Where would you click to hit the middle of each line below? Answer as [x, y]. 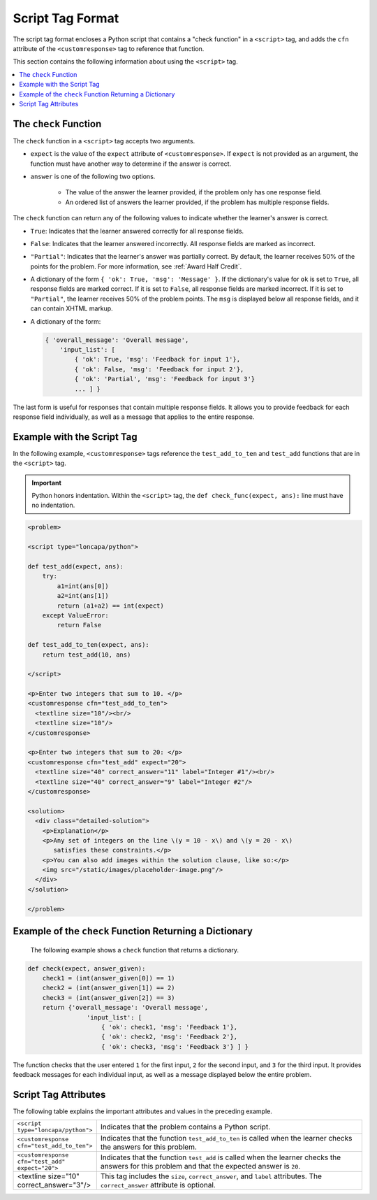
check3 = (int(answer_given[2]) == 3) [109, 998]
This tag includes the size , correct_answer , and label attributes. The [211, 1176]
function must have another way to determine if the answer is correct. [131, 164]
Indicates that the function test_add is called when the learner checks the [221, 1157]
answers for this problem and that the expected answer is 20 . [200, 1166]
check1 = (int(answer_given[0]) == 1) [109, 978]
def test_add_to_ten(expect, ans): [88, 645]
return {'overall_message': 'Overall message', [125, 1008]
